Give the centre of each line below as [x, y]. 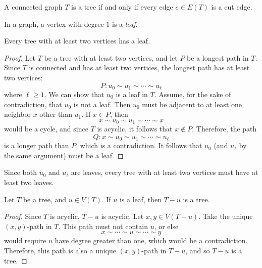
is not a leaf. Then [102, 104]
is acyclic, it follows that [135, 129]
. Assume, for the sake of [193, 94]
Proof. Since [23, 216]
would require [25, 240]
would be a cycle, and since [46, 129]
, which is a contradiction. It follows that [139, 145]
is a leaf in [132, 94]
